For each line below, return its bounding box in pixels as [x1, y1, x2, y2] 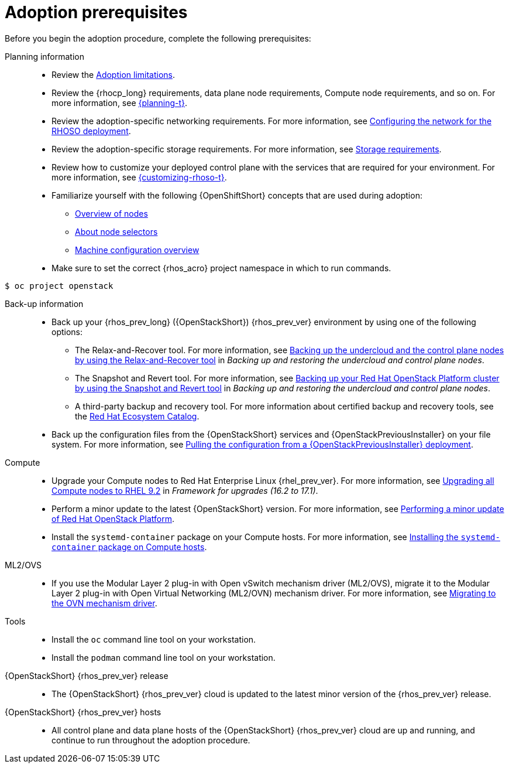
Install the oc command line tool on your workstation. [51, 634, 256, 644]
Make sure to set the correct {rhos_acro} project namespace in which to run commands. [51, 262, 391, 273]
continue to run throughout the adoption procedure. [51, 735, 250, 745]
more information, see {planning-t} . [51, 97, 188, 108]
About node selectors [75, 226, 158, 237]
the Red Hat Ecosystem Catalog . [75, 411, 200, 421]
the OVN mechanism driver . [51, 598, 157, 608]
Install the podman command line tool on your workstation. [51, 652, 276, 663]
